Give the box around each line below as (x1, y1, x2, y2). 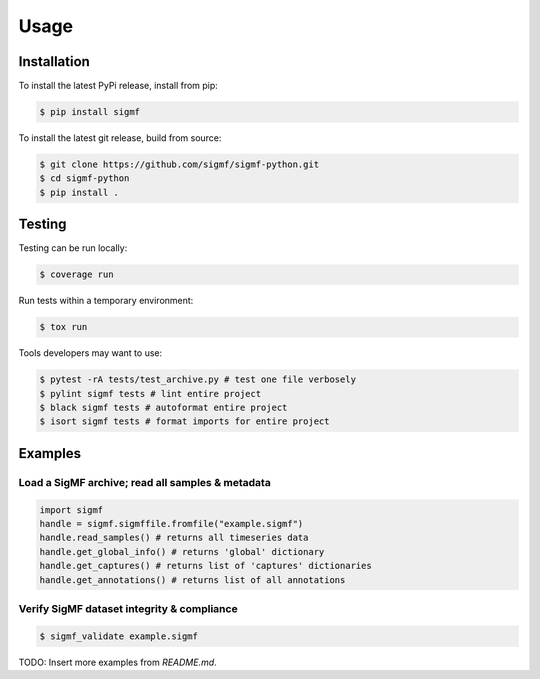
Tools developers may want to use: (18, 347, 163, 359)
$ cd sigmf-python (39, 173, 130, 184)
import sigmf (39, 504, 104, 515)
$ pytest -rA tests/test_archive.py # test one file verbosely (39, 374, 357, 385)
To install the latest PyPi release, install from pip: (18, 80, 219, 92)
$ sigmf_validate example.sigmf (39, 630, 199, 642)
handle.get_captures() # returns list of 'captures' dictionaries (39, 560, 372, 572)
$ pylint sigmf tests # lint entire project (39, 388, 262, 399)
